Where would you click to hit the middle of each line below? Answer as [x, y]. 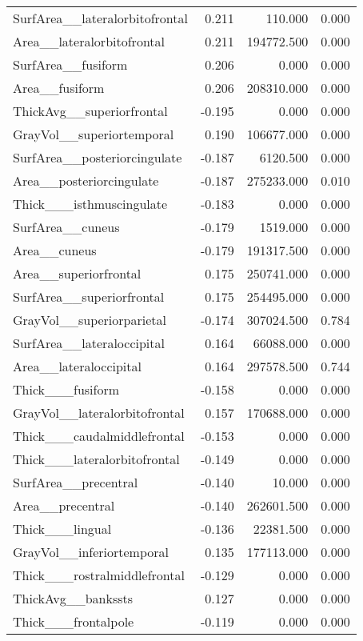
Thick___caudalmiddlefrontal [99, 436]
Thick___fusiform [66, 389]
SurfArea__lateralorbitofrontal [100, 18]
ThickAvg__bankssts [73, 598]
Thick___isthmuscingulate [90, 204]
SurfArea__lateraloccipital [89, 343]
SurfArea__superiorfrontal [89, 296]
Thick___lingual [62, 529]
